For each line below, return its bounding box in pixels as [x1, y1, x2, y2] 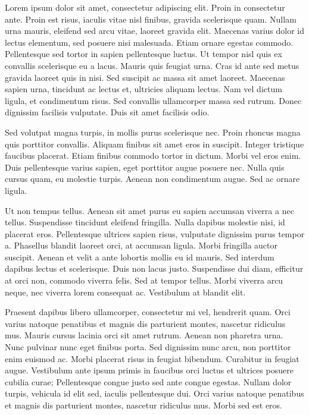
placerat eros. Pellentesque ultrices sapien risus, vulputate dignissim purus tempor [5, 227, 305, 240]
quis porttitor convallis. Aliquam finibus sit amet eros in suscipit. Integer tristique [5, 137, 304, 150]
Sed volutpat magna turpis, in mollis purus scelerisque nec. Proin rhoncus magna [5, 125, 301, 138]
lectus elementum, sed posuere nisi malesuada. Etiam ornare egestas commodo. [5, 36, 294, 48]
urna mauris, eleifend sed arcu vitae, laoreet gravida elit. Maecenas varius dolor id [5, 24, 305, 37]
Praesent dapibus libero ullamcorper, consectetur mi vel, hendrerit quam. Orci [5, 306, 291, 318]
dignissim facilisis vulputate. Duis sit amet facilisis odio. [5, 106, 210, 118]
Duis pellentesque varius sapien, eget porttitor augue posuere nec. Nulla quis [5, 161, 285, 173]
